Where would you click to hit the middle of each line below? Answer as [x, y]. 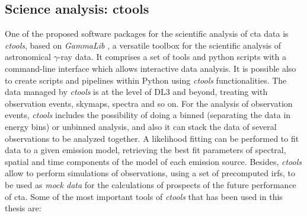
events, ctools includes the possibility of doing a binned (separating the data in [148, 115]
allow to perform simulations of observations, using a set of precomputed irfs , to [150, 173]
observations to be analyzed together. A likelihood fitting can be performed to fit [152, 138]
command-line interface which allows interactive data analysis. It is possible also [151, 68]
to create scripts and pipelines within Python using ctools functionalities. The [146, 80]
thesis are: [23, 208]
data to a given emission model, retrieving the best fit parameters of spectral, [145, 150]
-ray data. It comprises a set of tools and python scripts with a [172, 57]
